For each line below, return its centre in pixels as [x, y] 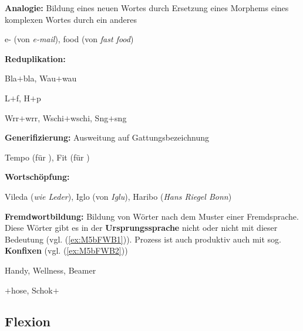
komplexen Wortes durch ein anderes [71, 19]
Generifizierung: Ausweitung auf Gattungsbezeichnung [107, 137]
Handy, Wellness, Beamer [51, 270]
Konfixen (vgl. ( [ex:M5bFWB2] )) [66, 250]
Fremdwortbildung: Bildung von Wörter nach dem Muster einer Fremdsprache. [152, 216]
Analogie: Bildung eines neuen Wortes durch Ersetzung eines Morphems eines [147, 8]
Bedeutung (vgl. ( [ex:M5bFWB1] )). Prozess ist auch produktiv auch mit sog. [143, 239]
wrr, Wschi [45, 117]
